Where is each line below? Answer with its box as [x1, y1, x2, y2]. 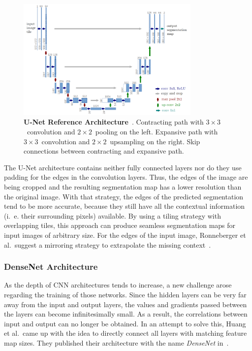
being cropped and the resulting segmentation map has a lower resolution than [4, 182, 242, 192]
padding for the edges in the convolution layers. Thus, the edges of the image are [4, 172, 248, 182]
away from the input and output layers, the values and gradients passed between [4, 299, 247, 309]
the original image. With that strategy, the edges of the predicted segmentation [4, 191, 244, 201]
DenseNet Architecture [4, 260, 98, 273]
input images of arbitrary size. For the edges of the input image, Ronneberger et [4, 230, 246, 240]
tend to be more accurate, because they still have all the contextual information [4, 201, 245, 211]
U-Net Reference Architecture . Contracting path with [24, 117, 204, 127]
